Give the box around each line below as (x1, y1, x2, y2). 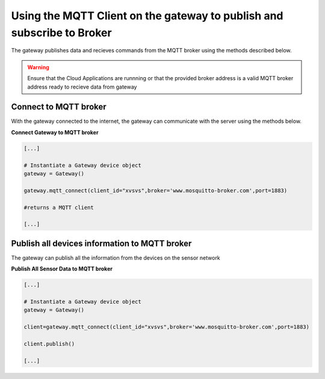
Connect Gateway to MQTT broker (11, 128, 99, 136)
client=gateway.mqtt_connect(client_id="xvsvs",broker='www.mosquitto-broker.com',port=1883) (23, 324, 310, 331)
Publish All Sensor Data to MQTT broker (11, 265, 113, 272)
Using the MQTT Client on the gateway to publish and (11, 9, 283, 22)
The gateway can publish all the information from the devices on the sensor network (11, 254, 221, 262)
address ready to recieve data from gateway (27, 83, 137, 90)
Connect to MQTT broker (11, 102, 107, 112)
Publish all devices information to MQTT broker (11, 238, 192, 248)
